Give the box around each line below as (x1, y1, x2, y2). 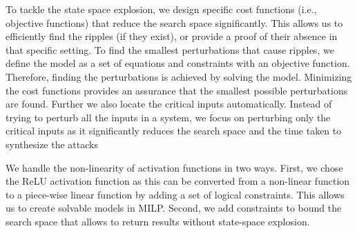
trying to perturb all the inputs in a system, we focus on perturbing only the (6, 110, 331, 124)
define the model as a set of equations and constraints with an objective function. (6, 56, 350, 70)
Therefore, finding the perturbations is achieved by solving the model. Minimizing (6, 69, 352, 83)
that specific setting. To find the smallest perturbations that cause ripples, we (6, 42, 334, 57)
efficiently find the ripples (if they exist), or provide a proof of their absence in (6, 29, 338, 43)
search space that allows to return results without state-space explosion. (6, 214, 310, 228)
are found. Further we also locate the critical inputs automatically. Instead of (6, 97, 332, 111)
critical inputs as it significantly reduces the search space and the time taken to (6, 123, 342, 138)
